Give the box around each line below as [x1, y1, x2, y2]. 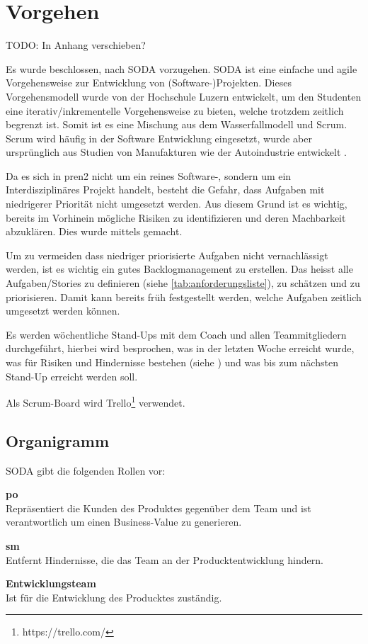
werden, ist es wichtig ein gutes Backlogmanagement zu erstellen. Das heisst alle [6, 261, 353, 276]
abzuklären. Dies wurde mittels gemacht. [6, 224, 183, 239]
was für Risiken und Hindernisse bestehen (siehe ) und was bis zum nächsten [6, 355, 338, 369]
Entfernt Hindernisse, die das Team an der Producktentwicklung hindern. [6, 552, 323, 567]
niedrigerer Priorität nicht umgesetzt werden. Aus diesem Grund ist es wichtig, [6, 196, 347, 211]
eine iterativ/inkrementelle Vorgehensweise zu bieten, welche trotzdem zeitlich [6, 103, 344, 118]
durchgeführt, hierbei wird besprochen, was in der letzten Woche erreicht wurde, [6, 341, 355, 356]
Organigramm [6, 429, 110, 451]
